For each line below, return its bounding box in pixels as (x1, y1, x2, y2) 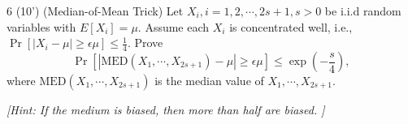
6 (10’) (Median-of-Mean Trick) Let (7, 2, 184, 19)
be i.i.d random (324, 2, 401, 19)
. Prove (127, 34, 163, 51)
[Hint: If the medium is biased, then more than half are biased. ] (7, 101, 325, 118)
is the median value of (154, 72, 264, 89)
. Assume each (137, 18, 210, 35)
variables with (7, 18, 76, 35)
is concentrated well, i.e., (229, 18, 353, 35)
